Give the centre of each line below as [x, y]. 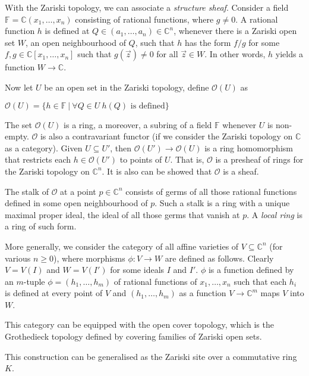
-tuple [34, 281]
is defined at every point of [54, 293]
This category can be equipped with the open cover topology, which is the [139, 324]
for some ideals [137, 270]
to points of [141, 159]
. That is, [187, 159]
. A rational [257, 19]
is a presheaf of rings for [259, 159]
